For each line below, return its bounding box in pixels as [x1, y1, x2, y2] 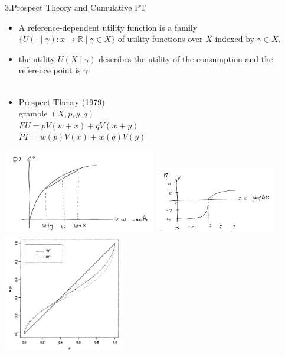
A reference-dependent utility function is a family [18, 21, 198, 33]
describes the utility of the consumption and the [99, 52, 273, 64]
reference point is [18, 64, 81, 76]
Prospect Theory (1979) [18, 95, 105, 108]
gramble [18, 107, 48, 119]
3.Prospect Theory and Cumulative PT [5, 1, 146, 13]
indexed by [215, 33, 254, 45]
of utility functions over [117, 33, 203, 45]
